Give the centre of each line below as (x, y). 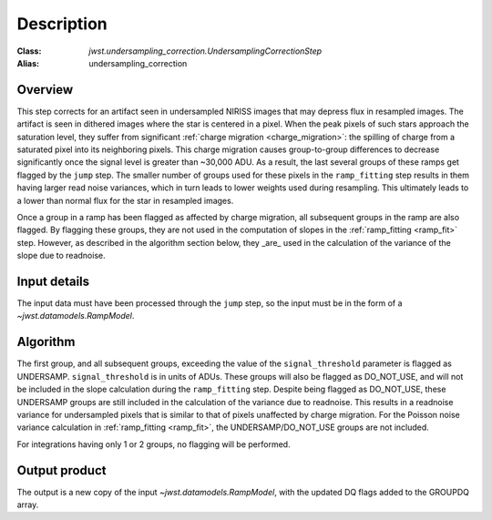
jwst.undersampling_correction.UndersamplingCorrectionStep (205, 51)
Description (62, 24)
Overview (45, 90)
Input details (53, 281)
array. (28, 505)
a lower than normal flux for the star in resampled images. (125, 200)
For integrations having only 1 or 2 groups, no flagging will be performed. (154, 444)
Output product (61, 470)
